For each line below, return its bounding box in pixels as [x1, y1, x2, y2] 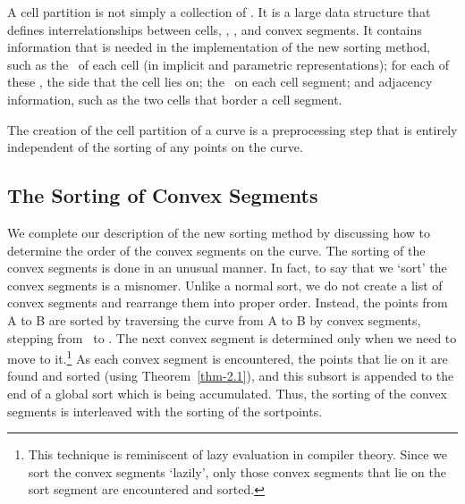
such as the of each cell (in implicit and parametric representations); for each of [7, 55, 449, 73]
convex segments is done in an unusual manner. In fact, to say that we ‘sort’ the [7, 258, 447, 277]
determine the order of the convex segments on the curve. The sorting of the [7, 240, 426, 259]
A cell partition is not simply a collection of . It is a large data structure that [7, 3, 431, 21]
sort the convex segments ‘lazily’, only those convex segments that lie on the [28, 462, 446, 481]
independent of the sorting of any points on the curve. [7, 138, 303, 156]
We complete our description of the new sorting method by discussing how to [7, 223, 430, 241]
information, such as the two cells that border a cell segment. [7, 89, 342, 108]
